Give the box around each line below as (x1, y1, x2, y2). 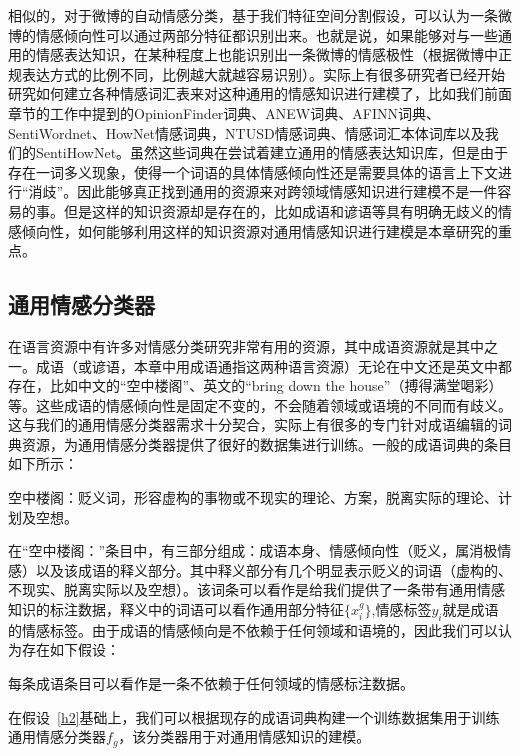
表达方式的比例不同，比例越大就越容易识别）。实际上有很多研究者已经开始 (21, 63, 505, 84)
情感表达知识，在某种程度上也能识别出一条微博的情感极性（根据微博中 (35, 44, 498, 65)
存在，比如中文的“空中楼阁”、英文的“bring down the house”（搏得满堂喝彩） (8, 375, 503, 396)
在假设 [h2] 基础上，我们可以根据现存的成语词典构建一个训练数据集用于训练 (8, 706, 500, 727)
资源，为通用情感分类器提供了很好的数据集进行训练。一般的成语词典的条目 (21, 433, 512, 454)
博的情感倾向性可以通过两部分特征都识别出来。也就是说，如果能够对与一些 (8, 24, 498, 45)
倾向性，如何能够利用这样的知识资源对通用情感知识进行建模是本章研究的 (21, 220, 498, 241)
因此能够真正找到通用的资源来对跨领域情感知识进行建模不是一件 (77, 181, 498, 202)
